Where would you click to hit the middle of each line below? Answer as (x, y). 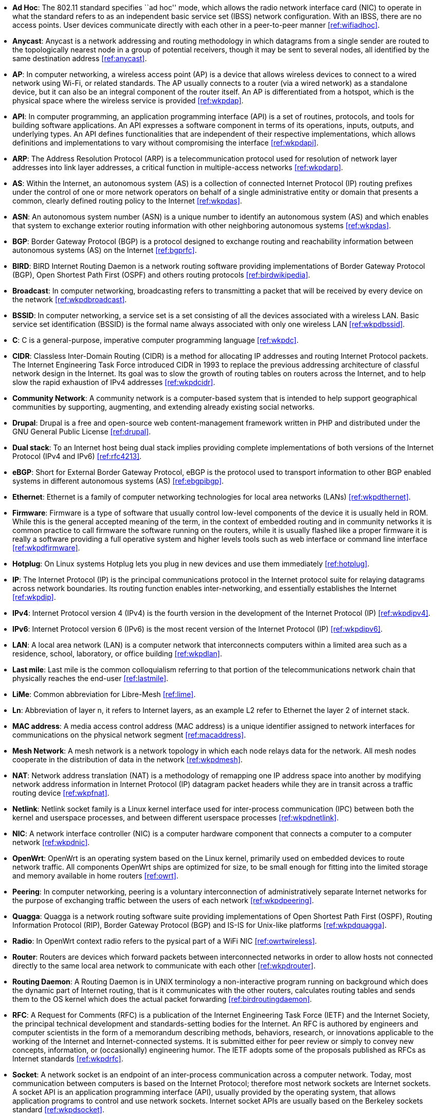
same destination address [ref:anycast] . (80, 58)
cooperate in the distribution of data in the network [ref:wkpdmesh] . (127, 759)
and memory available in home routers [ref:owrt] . (95, 876)
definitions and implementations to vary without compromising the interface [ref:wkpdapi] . (166, 143)
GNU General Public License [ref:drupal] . (82, 432)
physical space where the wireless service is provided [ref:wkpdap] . (128, 100)
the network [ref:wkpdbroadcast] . (70, 299)
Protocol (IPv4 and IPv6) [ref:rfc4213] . (77, 456)
